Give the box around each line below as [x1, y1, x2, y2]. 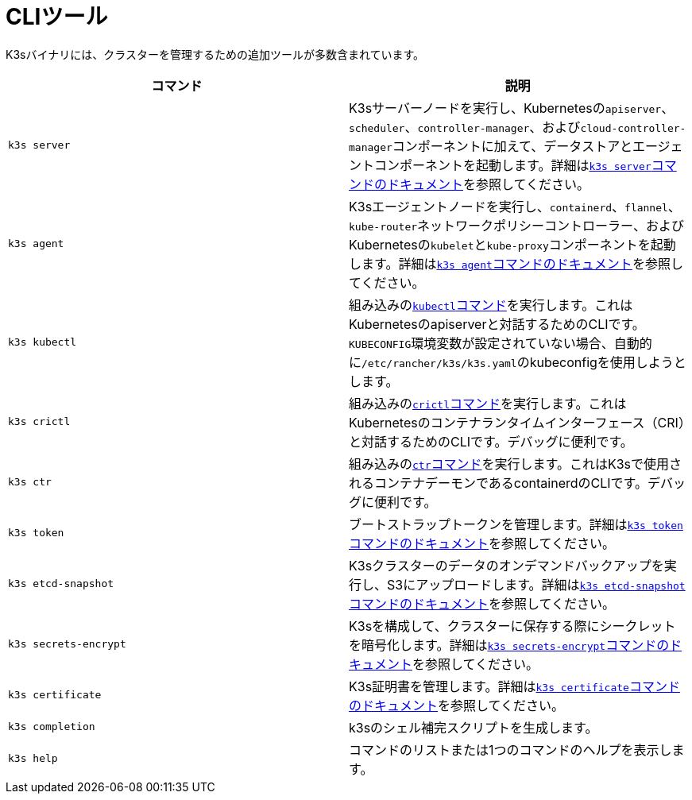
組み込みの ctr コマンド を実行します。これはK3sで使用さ [349, 455, 682, 472]
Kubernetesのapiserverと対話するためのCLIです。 [349, 315, 645, 332]
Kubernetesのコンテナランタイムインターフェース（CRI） [349, 414, 685, 431]
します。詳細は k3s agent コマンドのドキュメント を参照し [349, 255, 683, 272]
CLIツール [6, 3, 108, 30]
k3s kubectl [8, 336, 77, 349]
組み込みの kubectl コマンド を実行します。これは [349, 296, 633, 313]
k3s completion [8, 721, 95, 733]
